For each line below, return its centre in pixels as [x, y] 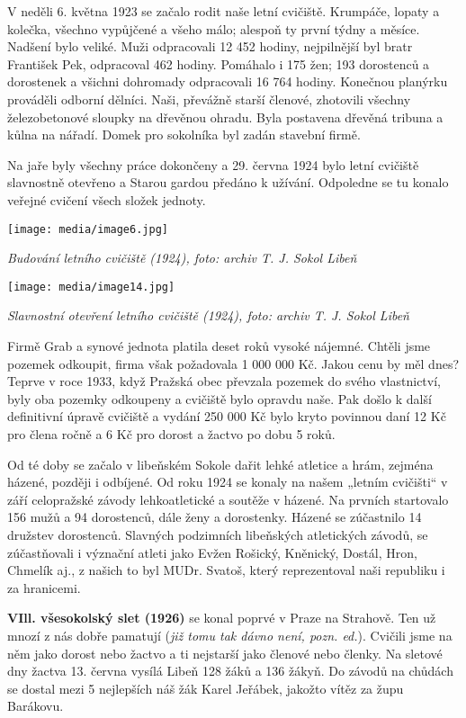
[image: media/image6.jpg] [88, 229]
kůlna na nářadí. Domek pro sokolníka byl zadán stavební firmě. [184, 135]
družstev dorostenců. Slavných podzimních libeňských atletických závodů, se [218, 534]
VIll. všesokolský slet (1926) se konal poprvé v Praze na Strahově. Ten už [222, 618]
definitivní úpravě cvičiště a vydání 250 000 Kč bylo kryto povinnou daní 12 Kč [227, 416]
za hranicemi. [44, 587]
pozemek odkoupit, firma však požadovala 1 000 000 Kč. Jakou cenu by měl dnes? [233, 363]
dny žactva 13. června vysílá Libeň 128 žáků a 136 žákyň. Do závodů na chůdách [230, 671]
